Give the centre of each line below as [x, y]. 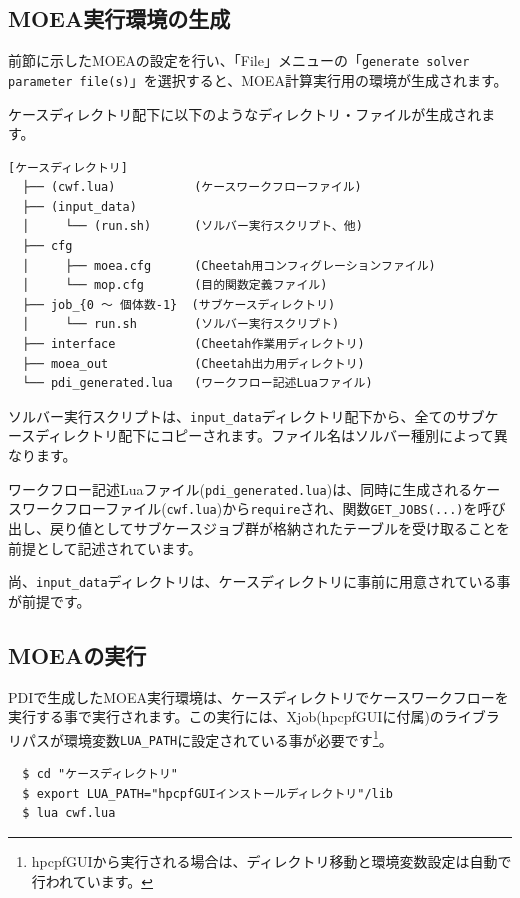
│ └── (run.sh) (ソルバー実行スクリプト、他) [192, 226]
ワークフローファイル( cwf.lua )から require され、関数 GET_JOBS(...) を [249, 508]
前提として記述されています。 [105, 547]
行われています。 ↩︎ [92, 880]
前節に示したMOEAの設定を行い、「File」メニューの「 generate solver [239, 60]
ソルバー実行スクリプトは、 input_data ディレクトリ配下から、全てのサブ [246, 415]
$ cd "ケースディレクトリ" [100, 774]
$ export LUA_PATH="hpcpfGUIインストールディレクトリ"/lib [208, 793]
